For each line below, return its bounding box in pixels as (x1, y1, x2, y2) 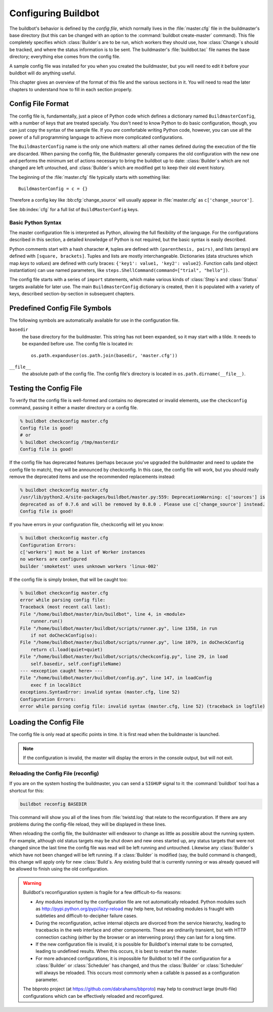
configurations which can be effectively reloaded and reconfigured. (23, 993, 164, 999)
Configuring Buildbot (9, 8, 100, 19)
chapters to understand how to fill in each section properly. (9, 86, 132, 92)
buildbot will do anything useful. (9, 70, 76, 76)
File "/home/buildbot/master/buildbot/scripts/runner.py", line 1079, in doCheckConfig (20, 640, 244, 645)
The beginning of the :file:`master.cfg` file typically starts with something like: (9, 174, 170, 180)
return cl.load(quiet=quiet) (30, 646, 103, 652)
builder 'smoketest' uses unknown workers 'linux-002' (20, 563, 159, 569)
